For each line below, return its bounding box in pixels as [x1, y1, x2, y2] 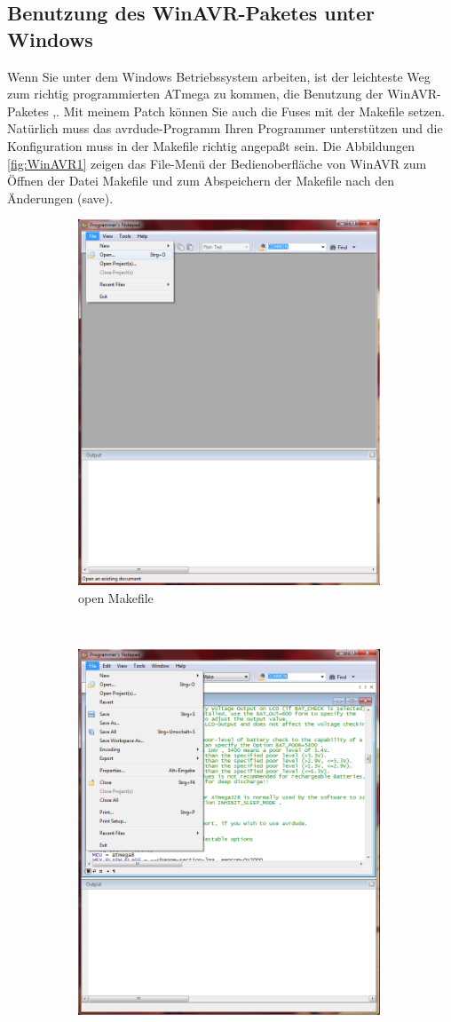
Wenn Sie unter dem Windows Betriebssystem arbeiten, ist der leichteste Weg [7, 67, 431, 85]
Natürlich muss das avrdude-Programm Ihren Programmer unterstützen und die [7, 119, 443, 138]
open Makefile [78, 588, 154, 606]
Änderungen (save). [7, 188, 114, 207]
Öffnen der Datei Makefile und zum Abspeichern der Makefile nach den [7, 171, 394, 190]
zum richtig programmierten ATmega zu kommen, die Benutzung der [7, 84, 384, 103]
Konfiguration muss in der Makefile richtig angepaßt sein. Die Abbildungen [7, 136, 415, 154]
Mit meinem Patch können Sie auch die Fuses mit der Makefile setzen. [63, 101, 446, 120]
